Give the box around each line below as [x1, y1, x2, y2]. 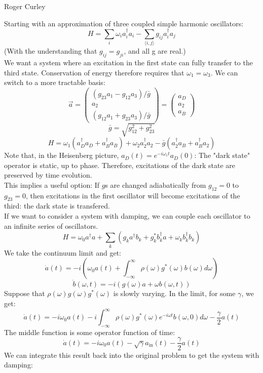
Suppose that [4, 288, 45, 299]
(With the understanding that [4, 46, 97, 56]
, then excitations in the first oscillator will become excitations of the [25, 190, 240, 200]
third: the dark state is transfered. [4, 200, 110, 211]
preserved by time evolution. [4, 170, 92, 180]
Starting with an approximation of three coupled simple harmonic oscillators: [4, 18, 244, 28]
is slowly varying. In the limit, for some [113, 288, 236, 299]
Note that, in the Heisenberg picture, [4, 150, 119, 160]
